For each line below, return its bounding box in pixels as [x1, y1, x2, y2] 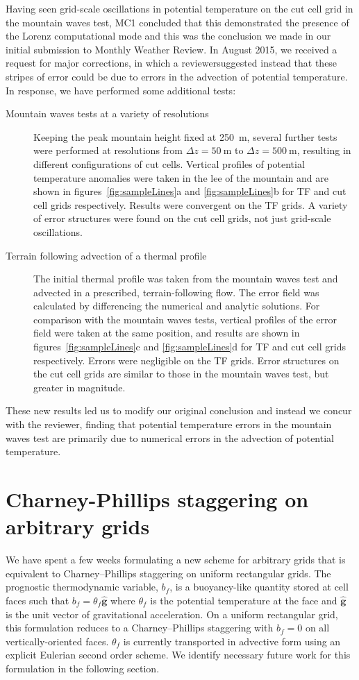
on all [305, 620, 330, 635]
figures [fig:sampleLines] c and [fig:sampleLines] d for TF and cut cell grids [33, 339, 346, 354]
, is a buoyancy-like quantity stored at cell [169, 579, 349, 594]
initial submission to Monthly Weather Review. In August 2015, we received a [6, 42, 337, 56]
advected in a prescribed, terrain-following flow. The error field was [33, 284, 319, 299]
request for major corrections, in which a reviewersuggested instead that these [6, 56, 337, 70]
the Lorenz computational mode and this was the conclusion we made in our [6, 28, 331, 43]
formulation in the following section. [6, 661, 160, 675]
